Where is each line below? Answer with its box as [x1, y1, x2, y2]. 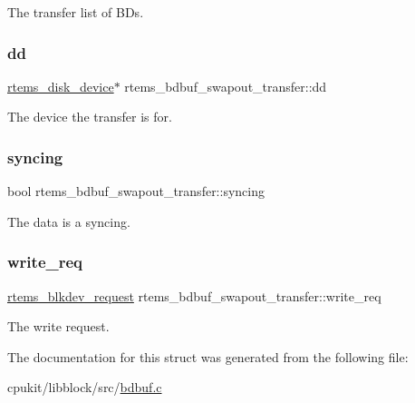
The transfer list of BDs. [7, 3, 144, 21]
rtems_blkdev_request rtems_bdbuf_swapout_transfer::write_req [7, 286, 381, 305]
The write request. [7, 317, 110, 336]
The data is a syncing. [7, 211, 130, 231]
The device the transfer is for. [7, 107, 172, 126]
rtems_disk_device [7, 76, 114, 95]
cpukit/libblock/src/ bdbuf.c [7, 378, 162, 397]
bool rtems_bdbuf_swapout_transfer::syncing [7, 182, 265, 201]
